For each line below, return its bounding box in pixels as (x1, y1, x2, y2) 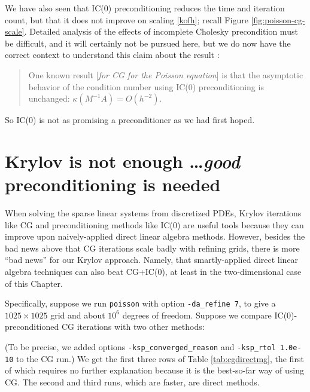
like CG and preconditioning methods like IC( (5, 218, 174, 231)
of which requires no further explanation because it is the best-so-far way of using (5, 364, 304, 376)
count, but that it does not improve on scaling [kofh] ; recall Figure (5, 13, 248, 26)
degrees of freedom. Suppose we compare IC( (122, 308, 287, 321)
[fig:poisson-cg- (251, 13, 305, 26)
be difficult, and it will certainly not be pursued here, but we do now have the (5, 36, 291, 49)
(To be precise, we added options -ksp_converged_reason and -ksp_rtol (5, 341, 276, 353)
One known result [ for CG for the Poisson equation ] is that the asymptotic (28, 68, 303, 81)
